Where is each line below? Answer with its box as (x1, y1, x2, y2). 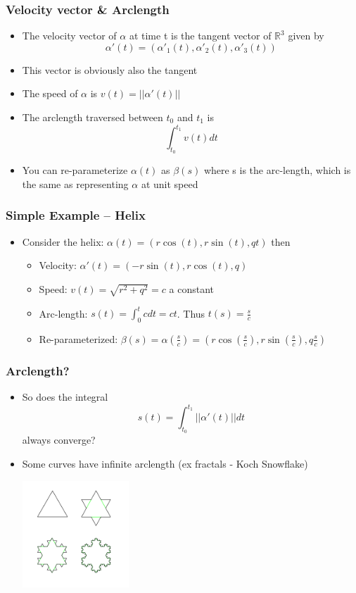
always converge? (22, 432, 96, 447)
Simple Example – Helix (6, 206, 146, 224)
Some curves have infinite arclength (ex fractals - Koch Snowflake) (22, 456, 308, 471)
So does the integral (22, 389, 108, 404)
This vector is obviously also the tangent (22, 62, 198, 77)
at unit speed (141, 176, 198, 191)
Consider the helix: (22, 234, 104, 249)
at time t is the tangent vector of (129, 28, 272, 43)
